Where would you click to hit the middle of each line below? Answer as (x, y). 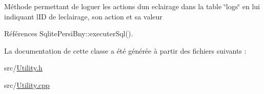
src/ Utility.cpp (27, 85)
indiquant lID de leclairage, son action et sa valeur (83, 16)
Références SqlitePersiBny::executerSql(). (69, 33)
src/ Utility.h (23, 68)
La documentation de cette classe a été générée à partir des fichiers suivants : (125, 50)
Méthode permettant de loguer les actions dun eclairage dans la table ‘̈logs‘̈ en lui (132, 6)
